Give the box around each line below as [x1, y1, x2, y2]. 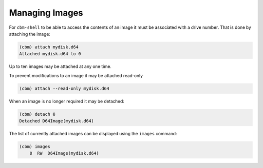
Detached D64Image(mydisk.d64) [19, 118, 94, 124]
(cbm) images [19, 144, 51, 149]
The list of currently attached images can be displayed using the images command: [9, 131, 177, 137]
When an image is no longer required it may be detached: [9, 98, 124, 104]
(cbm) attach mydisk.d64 [19, 44, 79, 50]
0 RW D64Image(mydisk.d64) [29, 150, 99, 156]
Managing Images [9, 7, 83, 18]
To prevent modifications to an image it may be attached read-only [9, 72, 143, 78]
